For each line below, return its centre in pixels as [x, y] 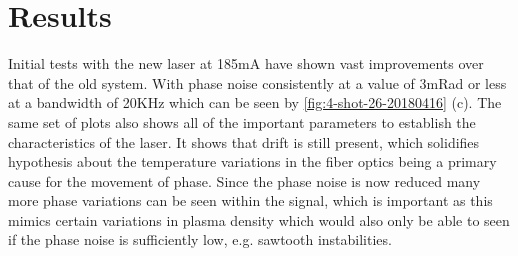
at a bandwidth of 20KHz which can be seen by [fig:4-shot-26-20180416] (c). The [255, 102]
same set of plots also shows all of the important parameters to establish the [242, 121]
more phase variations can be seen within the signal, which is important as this [250, 200]
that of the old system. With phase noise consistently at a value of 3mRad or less [257, 82]
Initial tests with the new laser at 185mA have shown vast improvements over [246, 63]
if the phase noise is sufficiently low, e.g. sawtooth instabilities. [200, 239]
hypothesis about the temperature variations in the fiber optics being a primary [252, 161]
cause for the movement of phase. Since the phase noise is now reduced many [244, 180]
